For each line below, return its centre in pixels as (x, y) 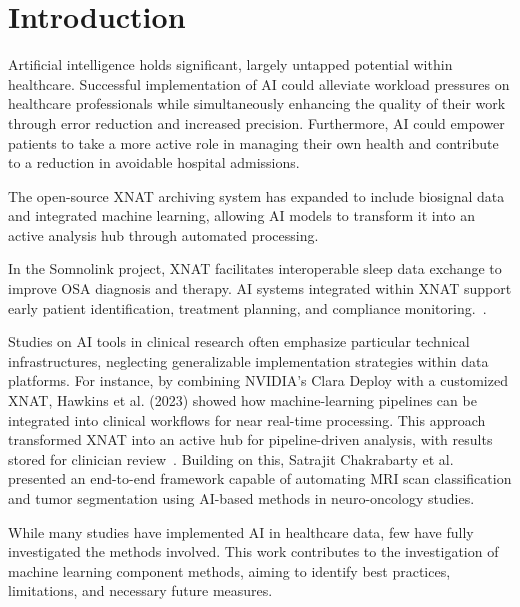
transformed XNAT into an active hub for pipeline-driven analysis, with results (250, 439)
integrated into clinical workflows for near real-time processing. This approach (247, 419)
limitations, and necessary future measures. (140, 590)
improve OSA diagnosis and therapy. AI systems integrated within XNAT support (260, 288)
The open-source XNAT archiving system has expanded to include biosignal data (256, 195)
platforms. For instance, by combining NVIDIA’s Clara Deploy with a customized (258, 380)
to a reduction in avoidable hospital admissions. (154, 162)
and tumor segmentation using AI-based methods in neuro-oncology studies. (241, 498)
